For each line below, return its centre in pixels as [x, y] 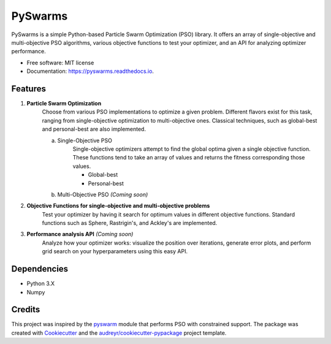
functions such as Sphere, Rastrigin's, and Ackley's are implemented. [130, 223]
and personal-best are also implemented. [94, 129]
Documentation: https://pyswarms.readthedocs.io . [90, 71]
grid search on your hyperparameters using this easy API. [115, 251]
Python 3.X [41, 284]
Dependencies [40, 269]
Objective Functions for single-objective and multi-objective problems [118, 206]
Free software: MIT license [60, 63]
